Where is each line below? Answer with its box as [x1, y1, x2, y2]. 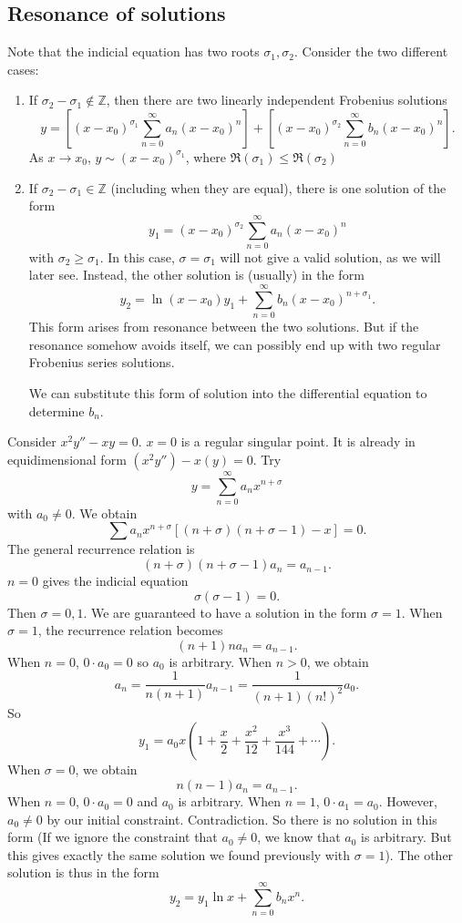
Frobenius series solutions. [28, 353, 175, 372]
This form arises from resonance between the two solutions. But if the [28, 317, 419, 336]
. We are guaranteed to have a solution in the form [83, 602, 367, 621]
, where [185, 147, 227, 166]
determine [28, 401, 85, 420]
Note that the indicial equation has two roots [7, 42, 260, 61]
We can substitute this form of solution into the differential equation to [28, 383, 427, 402]
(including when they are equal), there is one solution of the [110, 178, 447, 197]
